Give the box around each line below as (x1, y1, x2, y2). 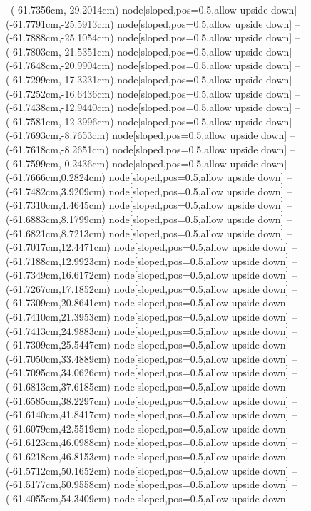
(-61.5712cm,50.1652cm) (6, 463, 111, 478)
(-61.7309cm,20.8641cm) (6, 295, 111, 310)
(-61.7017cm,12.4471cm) (6, 239, 111, 254)
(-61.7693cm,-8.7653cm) (6, 128, 109, 143)
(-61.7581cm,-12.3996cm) (6, 113, 114, 128)
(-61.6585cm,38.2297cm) (6, 393, 111, 408)
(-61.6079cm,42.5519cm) (6, 420, 111, 435)
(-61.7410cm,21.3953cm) (6, 309, 111, 324)
